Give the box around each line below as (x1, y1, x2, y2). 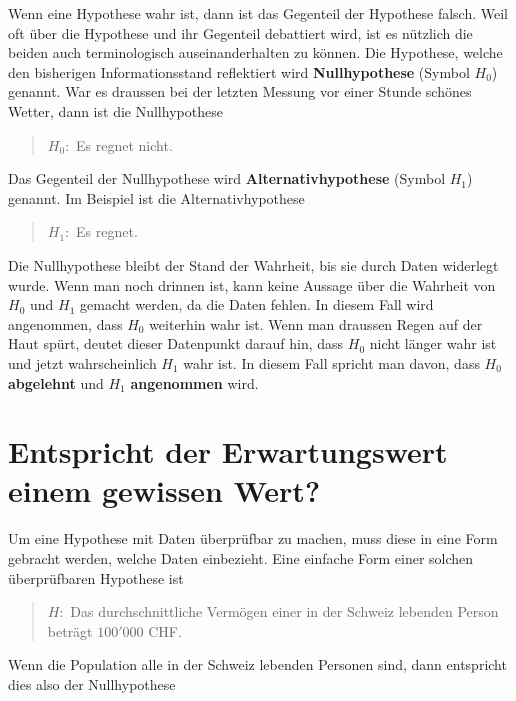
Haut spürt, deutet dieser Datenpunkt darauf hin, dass (8, 333, 344, 354)
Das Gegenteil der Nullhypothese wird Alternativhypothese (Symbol (8, 168, 446, 189)
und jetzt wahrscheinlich (8, 352, 157, 373)
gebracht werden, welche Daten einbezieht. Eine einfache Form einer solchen (8, 548, 474, 568)
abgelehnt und (8, 372, 104, 393)
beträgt (47, 620, 93, 641)
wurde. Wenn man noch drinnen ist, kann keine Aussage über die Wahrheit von (8, 274, 496, 295)
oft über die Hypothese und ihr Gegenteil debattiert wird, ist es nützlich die (8, 22, 473, 43)
